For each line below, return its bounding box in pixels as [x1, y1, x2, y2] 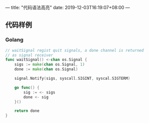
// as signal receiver [5, 52, 53, 57]
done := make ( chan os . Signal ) [14, 67, 79, 72]
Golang [5, 36, 24, 43]
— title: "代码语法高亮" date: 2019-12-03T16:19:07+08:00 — [5, 5, 130, 10]
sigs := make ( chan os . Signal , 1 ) [14, 62, 85, 67]
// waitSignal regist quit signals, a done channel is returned [5, 48, 144, 53]
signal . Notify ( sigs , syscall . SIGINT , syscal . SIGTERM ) [14, 76, 130, 81]
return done [14, 108, 40, 113]
